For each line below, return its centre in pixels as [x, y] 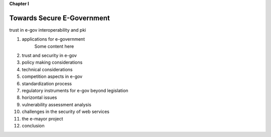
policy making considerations [52, 62]
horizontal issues [39, 97]
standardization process [47, 83]
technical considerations [47, 69]
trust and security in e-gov [49, 56]
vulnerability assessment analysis [56, 104]
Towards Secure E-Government [59, 18]
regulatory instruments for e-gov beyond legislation [75, 91]
